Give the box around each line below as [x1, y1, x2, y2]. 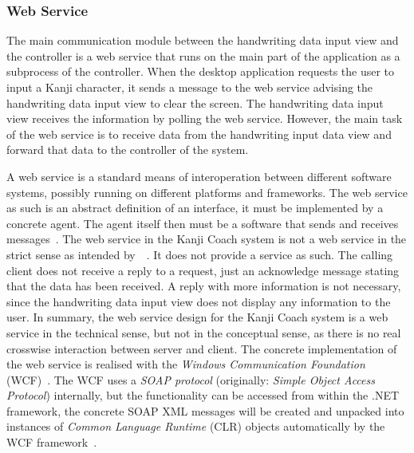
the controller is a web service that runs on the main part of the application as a [6, 47, 400, 64]
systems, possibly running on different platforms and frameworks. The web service [6, 183, 408, 200]
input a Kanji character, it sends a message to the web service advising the [6, 79, 373, 95]
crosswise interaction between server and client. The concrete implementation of [6, 340, 397, 356]
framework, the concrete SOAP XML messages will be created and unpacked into [6, 402, 404, 419]
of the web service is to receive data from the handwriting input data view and [6, 125, 392, 142]
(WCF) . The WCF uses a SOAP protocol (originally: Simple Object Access [6, 371, 375, 388]
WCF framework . [6, 434, 97, 451]
